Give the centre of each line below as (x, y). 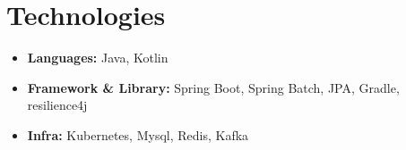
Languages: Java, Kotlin (98, 58)
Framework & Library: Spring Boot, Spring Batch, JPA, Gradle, (213, 87)
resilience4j (57, 105)
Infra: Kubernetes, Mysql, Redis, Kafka (138, 134)
